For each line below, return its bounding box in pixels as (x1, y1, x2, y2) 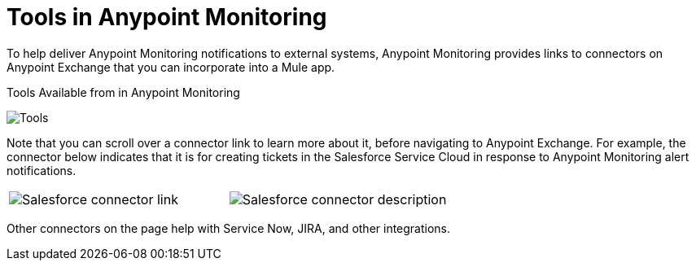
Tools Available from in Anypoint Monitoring (7, 85, 240, 99)
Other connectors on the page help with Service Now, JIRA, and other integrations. (7, 221, 451, 235)
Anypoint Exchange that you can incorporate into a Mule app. (7, 59, 335, 74)
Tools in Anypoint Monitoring (7, 3, 327, 31)
